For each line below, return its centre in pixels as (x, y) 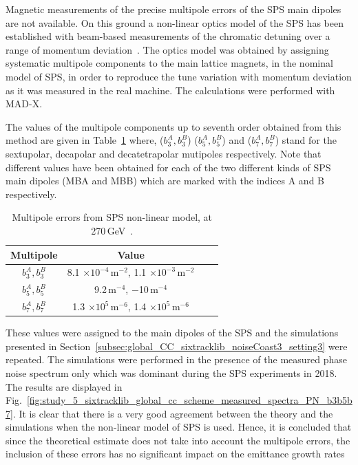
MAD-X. (24, 104)
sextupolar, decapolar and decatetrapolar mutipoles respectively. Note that (164, 153)
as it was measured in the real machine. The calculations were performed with (170, 90)
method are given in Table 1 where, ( (85, 140)
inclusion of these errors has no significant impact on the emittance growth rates (175, 454)
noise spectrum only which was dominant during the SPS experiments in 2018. (171, 372)
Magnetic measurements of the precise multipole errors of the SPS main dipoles (173, 9)
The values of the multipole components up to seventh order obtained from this (173, 126)
